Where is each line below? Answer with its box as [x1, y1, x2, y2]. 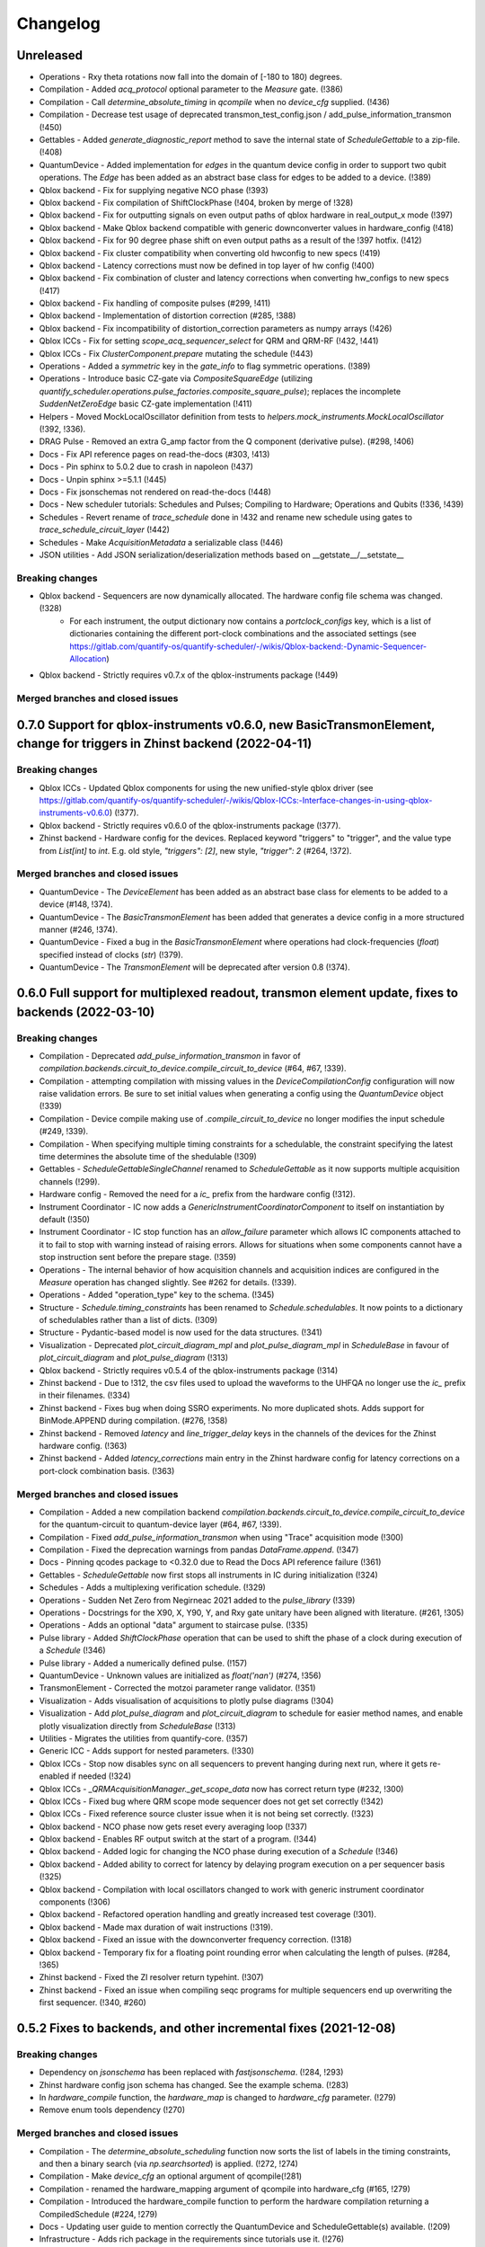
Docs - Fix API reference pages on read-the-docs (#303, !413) [39, 449, 270, 459]
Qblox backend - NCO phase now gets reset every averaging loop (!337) [39, 1821, 308, 1832]
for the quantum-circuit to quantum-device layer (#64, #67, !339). [39, 1519, 282, 1530]
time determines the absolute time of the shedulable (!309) [39, 1151, 258, 1162]
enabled [39, 1771, 69, 1781]
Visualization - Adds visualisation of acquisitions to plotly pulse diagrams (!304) [39, 1695, 334, 1706]
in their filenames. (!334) [39, 1390, 130, 1401]
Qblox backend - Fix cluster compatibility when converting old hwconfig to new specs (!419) [39, 247, 381, 258]
